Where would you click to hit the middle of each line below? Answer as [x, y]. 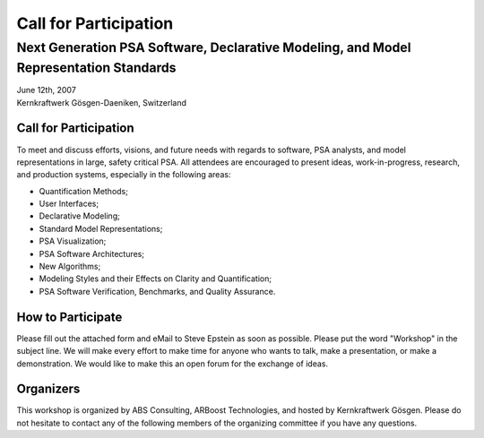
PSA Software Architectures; [92, 253]
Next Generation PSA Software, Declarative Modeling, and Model [214, 47]
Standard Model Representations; [101, 228]
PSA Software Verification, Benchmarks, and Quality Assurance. [157, 291]
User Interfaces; [69, 204]
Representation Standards [96, 68]
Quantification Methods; [84, 191]
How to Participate [69, 317]
